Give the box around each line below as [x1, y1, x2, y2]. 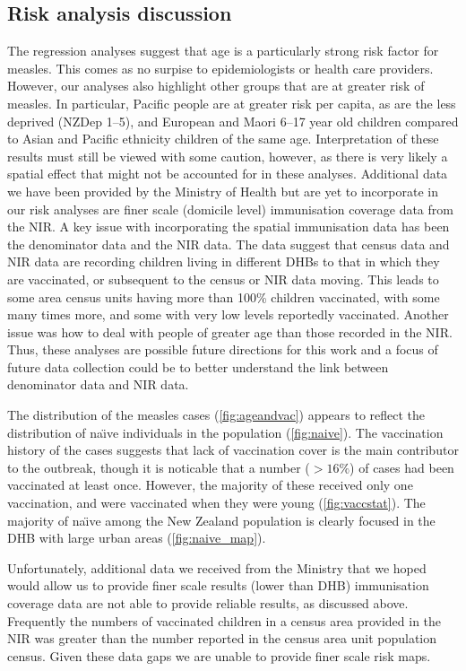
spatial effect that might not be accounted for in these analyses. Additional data [7, 164, 448, 183]
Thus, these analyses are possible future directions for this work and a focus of [7, 340, 438, 359]
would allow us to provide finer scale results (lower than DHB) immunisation [7, 576, 429, 595]
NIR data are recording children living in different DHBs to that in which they [7, 252, 440, 271]
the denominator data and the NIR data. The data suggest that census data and [7, 234, 450, 253]
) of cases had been [349, 457, 454, 476]
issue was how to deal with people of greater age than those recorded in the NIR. [7, 322, 453, 341]
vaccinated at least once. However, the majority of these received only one [7, 475, 413, 494]
